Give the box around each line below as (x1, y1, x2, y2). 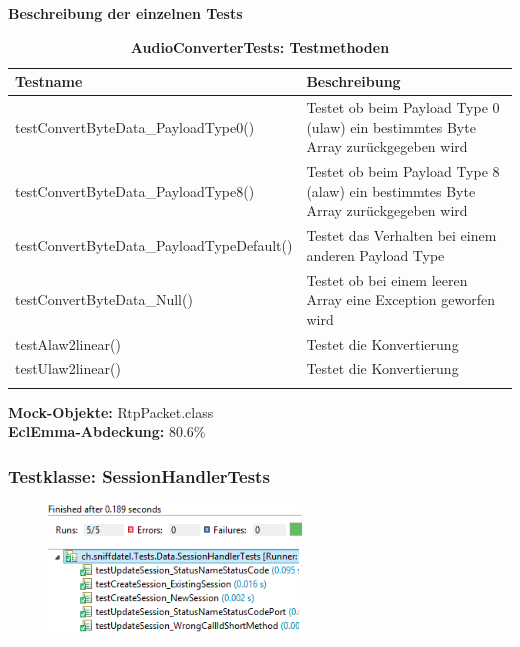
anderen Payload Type (306, 244, 445, 265)
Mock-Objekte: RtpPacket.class (8, 401, 214, 422)
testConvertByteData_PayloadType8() (15, 180, 255, 201)
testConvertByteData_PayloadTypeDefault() (15, 234, 293, 255)
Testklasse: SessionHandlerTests (8, 463, 270, 488)
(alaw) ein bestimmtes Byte (306, 180, 476, 201)
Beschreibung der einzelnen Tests (8, 3, 243, 23)
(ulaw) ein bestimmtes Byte (306, 116, 476, 137)
